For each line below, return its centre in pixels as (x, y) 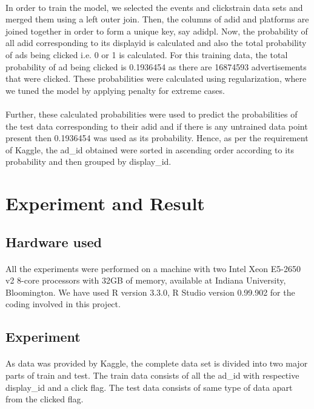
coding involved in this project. (63, 304)
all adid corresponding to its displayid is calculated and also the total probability (156, 43)
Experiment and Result (105, 203)
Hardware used (54, 241)
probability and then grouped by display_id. (89, 161)
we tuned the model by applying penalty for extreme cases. (115, 90)
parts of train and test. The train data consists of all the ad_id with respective (152, 375)
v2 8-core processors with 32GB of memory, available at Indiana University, (146, 280)
